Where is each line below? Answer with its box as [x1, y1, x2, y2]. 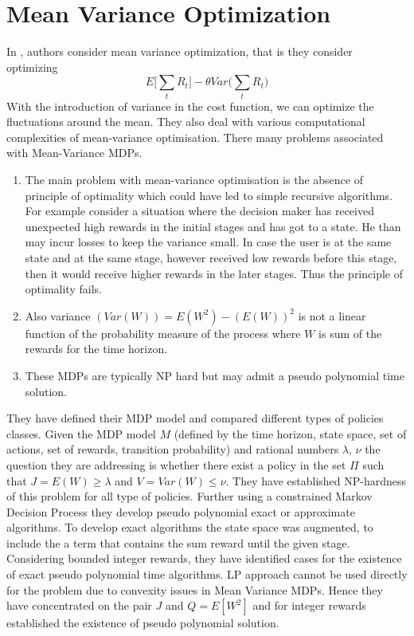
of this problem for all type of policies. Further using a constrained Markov [6, 488, 373, 504]
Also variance [25, 307, 91, 324]
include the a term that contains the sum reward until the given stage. [6, 534, 350, 551]
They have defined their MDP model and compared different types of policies [6, 410, 384, 426]
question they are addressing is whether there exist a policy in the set [6, 456, 346, 473]
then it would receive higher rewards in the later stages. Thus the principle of [25, 265, 403, 281]
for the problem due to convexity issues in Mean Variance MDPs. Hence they [6, 581, 383, 598]
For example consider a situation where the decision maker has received [25, 202, 374, 219]
